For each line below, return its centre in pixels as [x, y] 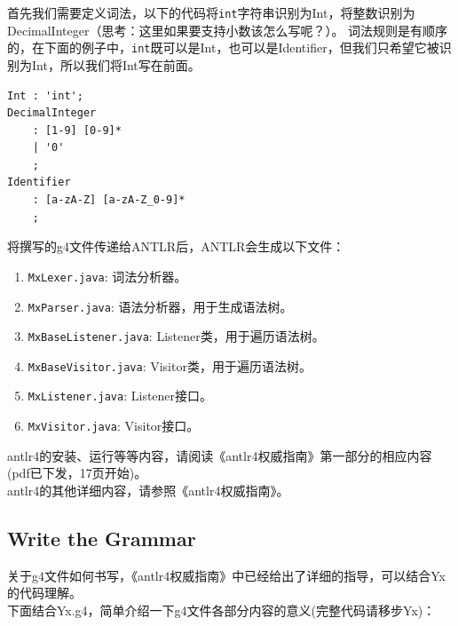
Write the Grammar [102, 538]
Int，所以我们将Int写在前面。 [116, 64]
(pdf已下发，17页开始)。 [77, 473]
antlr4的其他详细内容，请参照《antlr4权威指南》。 [148, 490]
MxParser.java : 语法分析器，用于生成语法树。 [160, 306]
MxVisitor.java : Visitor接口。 [114, 426]
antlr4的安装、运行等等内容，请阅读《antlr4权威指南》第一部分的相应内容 [220, 455]
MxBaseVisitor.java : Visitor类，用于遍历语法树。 [170, 365]
